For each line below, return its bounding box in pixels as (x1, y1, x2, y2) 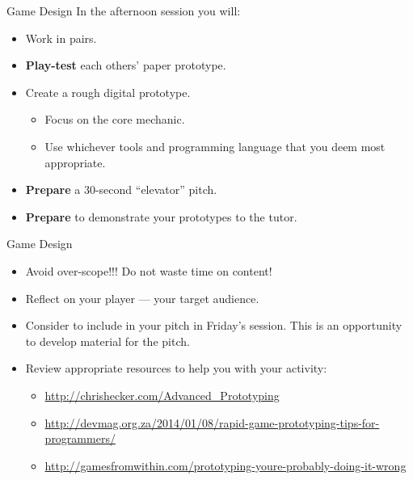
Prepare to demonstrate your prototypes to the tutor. (25, 208, 297, 225)
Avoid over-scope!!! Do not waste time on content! (25, 262, 272, 279)
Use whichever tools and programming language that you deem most (44, 137, 386, 154)
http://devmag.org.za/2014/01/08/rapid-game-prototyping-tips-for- (44, 414, 380, 431)
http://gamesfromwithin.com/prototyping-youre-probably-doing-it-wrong (44, 457, 407, 474)
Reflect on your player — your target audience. (25, 289, 259, 306)
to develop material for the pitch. (25, 332, 190, 349)
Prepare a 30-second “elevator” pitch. (25, 181, 217, 198)
